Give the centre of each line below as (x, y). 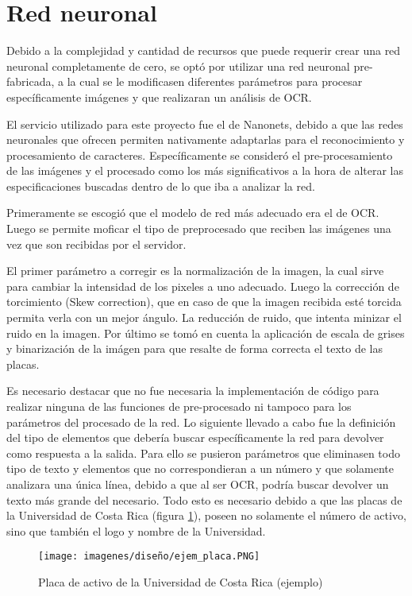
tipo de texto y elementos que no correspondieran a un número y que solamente (200, 468)
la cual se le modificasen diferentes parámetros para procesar (215, 81)
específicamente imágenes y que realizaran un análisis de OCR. (159, 97)
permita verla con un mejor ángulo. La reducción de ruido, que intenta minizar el (204, 317)
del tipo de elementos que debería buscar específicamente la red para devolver (195, 437)
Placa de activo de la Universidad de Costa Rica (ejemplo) (181, 582)
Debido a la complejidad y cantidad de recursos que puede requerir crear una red (204, 50)
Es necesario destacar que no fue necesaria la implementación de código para (193, 391)
